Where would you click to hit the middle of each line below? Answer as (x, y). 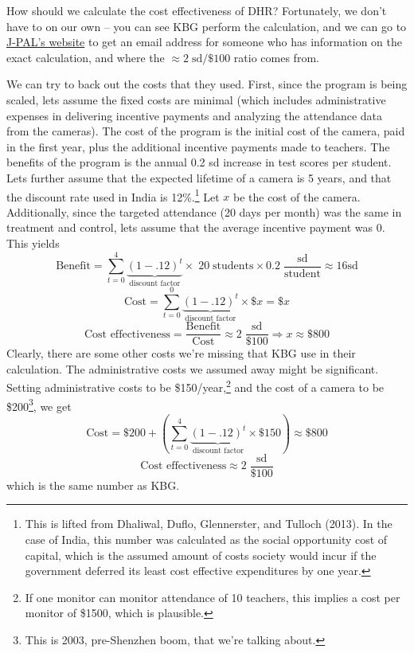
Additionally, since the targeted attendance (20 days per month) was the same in (204, 211)
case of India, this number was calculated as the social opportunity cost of (206, 539)
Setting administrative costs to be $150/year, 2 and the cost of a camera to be (195, 386)
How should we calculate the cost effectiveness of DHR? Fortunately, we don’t (197, 10)
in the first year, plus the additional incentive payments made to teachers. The (198, 146)
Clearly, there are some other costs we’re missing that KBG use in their (181, 353)
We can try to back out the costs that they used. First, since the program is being (207, 84)
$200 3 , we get (39, 405)
